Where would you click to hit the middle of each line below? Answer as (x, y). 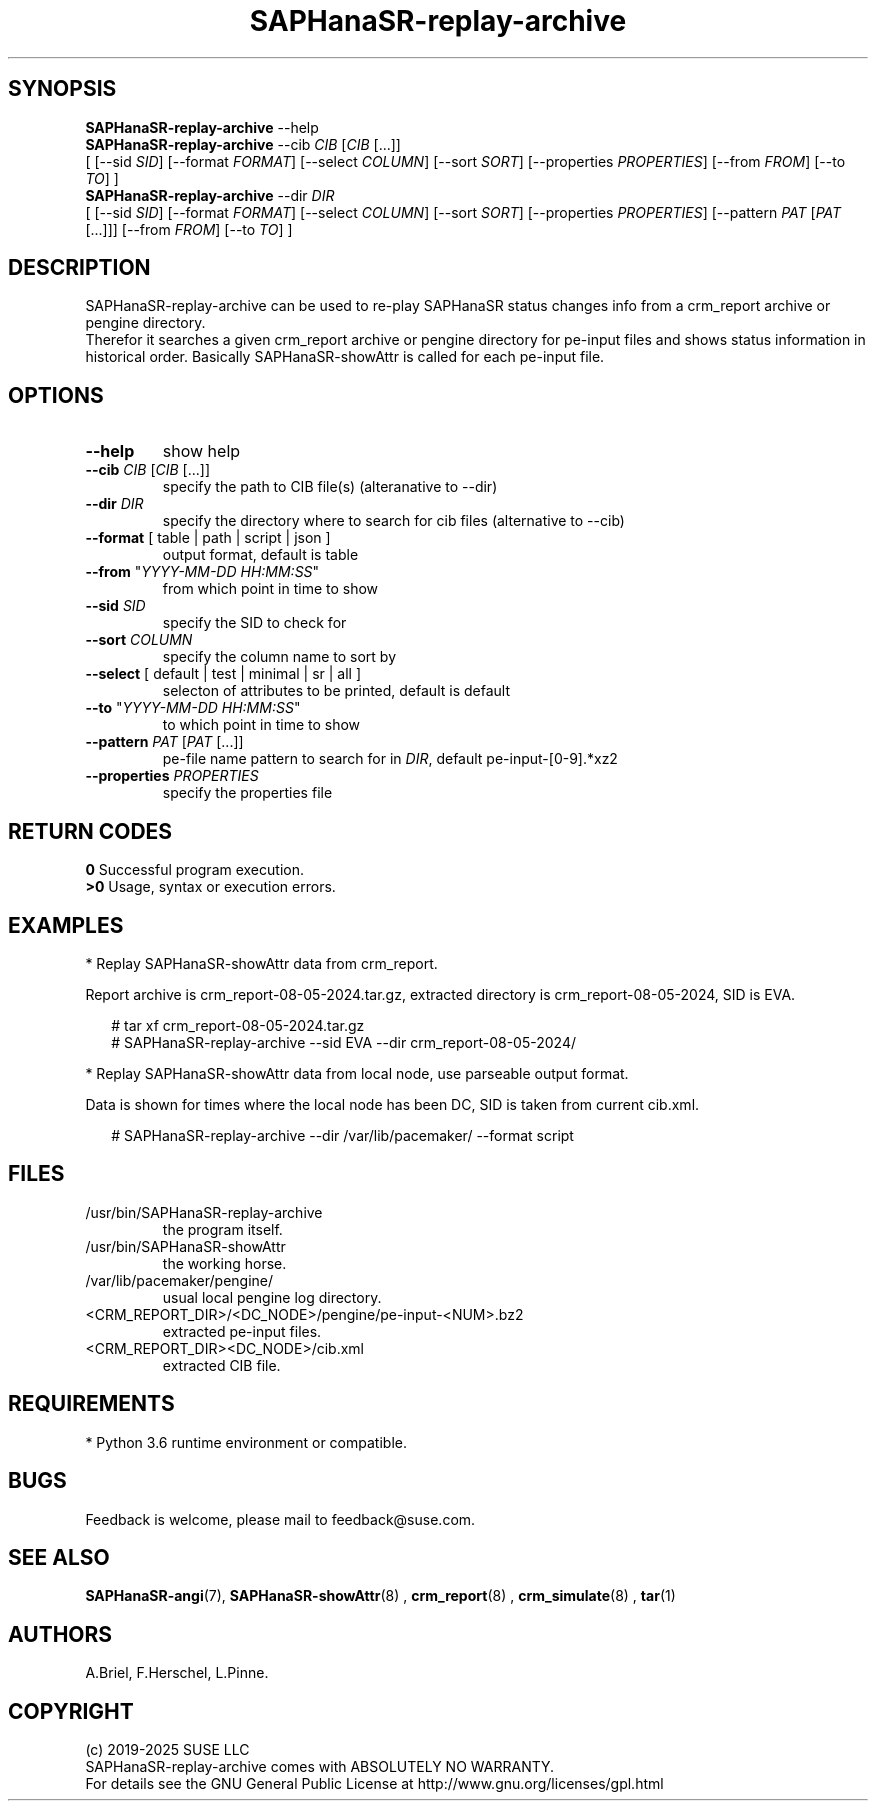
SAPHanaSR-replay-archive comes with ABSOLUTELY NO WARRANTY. (320, 1767)
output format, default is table (260, 555)
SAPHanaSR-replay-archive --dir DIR (210, 195)
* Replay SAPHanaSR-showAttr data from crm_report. (261, 963)
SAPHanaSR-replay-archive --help (202, 127)
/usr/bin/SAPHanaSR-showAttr (185, 1246)
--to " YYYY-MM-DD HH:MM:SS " (193, 708)
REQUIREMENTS (91, 1404)
